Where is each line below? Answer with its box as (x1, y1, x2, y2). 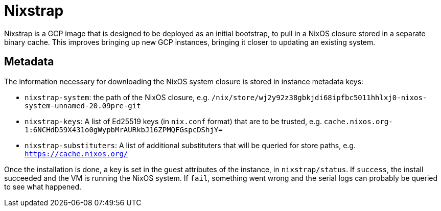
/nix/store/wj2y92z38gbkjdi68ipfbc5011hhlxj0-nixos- (211, 93, 427, 102)
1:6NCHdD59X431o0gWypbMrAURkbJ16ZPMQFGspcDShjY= (25, 125, 223, 134)
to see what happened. (4, 182, 82, 191)
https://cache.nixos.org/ (25, 149, 128, 158)
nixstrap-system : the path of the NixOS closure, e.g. (25, 92, 210, 102)
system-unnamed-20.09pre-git (25, 101, 141, 110)
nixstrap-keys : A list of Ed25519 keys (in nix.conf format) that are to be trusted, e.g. (25, 116, 322, 126)
